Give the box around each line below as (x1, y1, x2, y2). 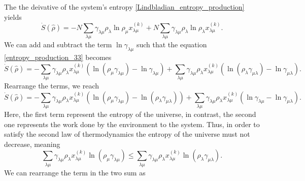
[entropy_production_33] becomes (4, 52, 112, 63)
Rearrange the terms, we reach (4, 80, 99, 91)
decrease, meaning (4, 138, 60, 149)
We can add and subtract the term (4, 39, 112, 50)
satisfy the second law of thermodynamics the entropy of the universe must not (4, 129, 250, 139)
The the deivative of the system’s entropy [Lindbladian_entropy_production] (4, 2, 245, 12)
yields (4, 11, 22, 22)
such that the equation (136, 39, 207, 50)
